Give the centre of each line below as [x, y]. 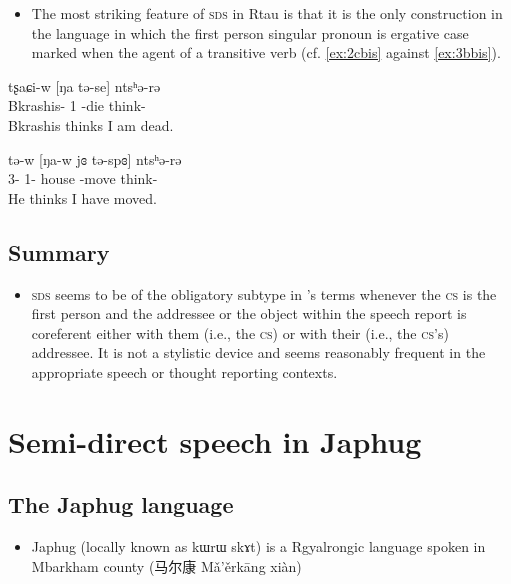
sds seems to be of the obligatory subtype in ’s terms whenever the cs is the [264, 293]
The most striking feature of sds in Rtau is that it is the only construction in [267, 13]
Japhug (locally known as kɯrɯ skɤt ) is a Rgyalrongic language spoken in [258, 546]
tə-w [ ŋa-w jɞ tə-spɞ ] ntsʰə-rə [95, 158]
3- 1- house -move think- [83, 178]
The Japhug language [121, 504]
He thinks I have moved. [83, 197]
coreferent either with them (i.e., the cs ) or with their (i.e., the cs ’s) [240, 332]
